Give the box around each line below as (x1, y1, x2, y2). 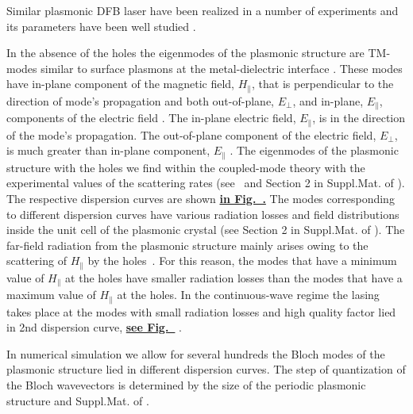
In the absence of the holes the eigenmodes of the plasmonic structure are (6, 44, 365, 61)
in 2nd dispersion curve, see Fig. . (6, 319, 182, 335)
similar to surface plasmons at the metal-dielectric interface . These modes (41, 59, 403, 76)
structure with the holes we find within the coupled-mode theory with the (6, 159, 365, 175)
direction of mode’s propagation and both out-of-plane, (6, 92, 274, 109)
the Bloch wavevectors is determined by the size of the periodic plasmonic (6, 377, 366, 393)
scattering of (6, 252, 67, 269)
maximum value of (6, 286, 96, 303)
